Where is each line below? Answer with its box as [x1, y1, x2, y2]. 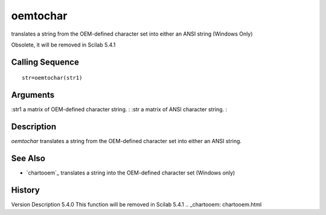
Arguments [11, 90, 55, 100]
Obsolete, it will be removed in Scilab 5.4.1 [11, 41, 116, 48]
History [11, 185, 40, 195]
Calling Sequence [11, 57, 80, 67]
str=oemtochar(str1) [22, 74, 83, 82]
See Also [11, 153, 45, 163]
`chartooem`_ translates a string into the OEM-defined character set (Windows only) [26, 169, 235, 176]
